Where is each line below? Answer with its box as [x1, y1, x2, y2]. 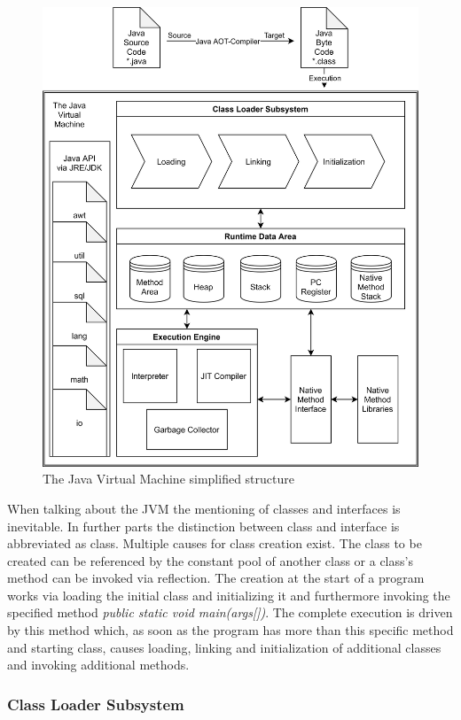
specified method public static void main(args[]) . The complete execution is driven [7, 603, 453, 622]
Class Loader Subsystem [7, 693, 184, 715]
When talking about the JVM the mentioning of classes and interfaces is [7, 499, 401, 517]
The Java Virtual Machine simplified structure [43, 469, 294, 488]
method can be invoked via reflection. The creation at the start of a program [7, 569, 425, 587]
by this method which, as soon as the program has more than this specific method [7, 621, 454, 639]
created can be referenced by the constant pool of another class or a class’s [7, 551, 413, 569]
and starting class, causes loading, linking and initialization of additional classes [7, 638, 441, 656]
